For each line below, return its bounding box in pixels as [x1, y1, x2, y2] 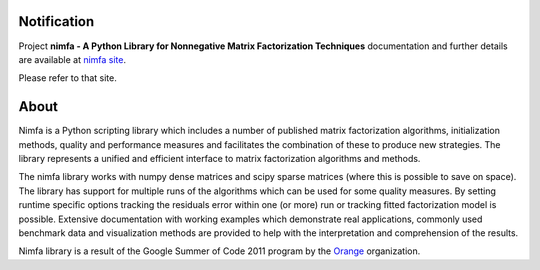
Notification [18, 13, 95, 30]
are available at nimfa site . [18, 53, 127, 65]
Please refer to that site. [18, 72, 117, 84]
